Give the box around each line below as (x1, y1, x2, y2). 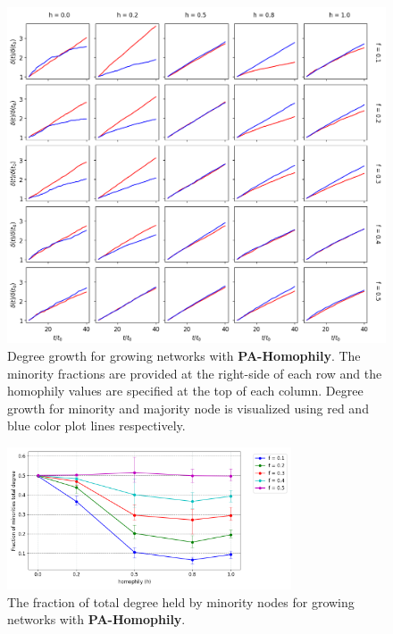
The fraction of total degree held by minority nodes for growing (7, 592, 355, 611)
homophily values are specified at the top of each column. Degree (7, 381, 364, 400)
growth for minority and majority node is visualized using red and (7, 398, 369, 417)
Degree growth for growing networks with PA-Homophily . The (7, 346, 361, 364)
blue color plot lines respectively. (7, 416, 186, 435)
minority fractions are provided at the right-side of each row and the (7, 363, 382, 382)
